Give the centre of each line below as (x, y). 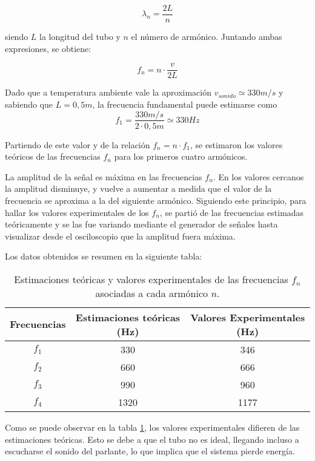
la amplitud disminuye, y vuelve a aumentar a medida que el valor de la (138, 188)
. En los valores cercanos (258, 176)
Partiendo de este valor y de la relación (78, 144)
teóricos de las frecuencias (53, 156)
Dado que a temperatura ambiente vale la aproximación (108, 92)
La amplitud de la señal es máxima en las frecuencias (104, 176)
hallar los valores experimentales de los (77, 212)
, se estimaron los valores (236, 144)
